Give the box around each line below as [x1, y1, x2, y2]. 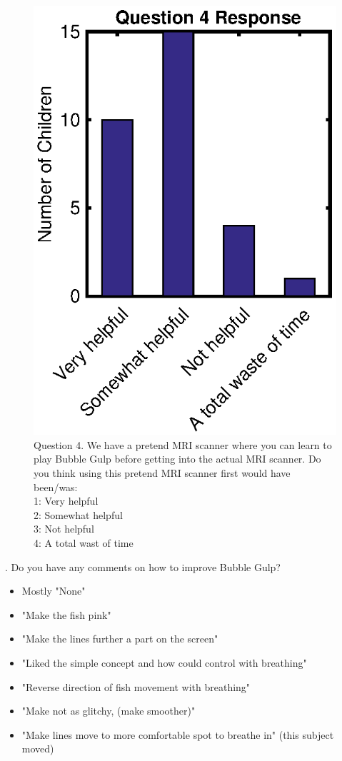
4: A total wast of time [34, 535, 134, 550]
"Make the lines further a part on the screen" [21, 631, 218, 646]
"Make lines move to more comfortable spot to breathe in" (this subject [21, 727, 334, 742]
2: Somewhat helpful [34, 507, 123, 522]
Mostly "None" [21, 583, 86, 598]
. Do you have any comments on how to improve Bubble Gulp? [5, 559, 281, 574]
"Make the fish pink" [21, 607, 111, 622]
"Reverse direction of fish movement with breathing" [21, 679, 251, 694]
